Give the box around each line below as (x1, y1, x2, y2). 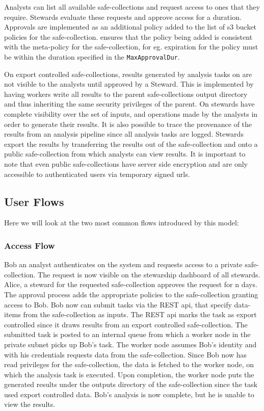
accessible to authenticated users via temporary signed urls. (4, 168, 190, 179)
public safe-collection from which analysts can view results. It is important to (4, 148, 246, 159)
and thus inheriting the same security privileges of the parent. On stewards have (4, 98, 255, 109)
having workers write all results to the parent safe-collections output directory (4, 88, 248, 99)
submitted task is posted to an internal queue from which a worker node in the (4, 329, 251, 340)
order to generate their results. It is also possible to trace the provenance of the (4, 118, 252, 129)
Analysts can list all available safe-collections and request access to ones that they (4, 2, 260, 12)
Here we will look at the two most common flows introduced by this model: (4, 217, 239, 228)
